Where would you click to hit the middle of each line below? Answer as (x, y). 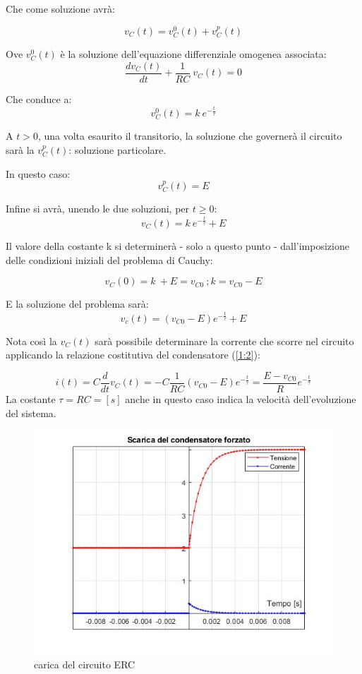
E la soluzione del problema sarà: (77, 304)
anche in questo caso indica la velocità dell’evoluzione (241, 398)
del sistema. (31, 413)
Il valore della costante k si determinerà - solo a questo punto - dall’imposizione (177, 245)
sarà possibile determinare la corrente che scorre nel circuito (224, 341)
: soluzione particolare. (117, 150)
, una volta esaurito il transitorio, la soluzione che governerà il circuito (190, 136)
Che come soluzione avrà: (60, 8)
